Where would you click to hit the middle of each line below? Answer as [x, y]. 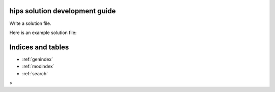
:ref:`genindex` [38, 59]
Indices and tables [39, 47]
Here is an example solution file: [43, 33]
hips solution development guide [63, 11]
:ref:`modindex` [38, 67]
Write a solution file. [30, 23]
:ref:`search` [35, 73]
